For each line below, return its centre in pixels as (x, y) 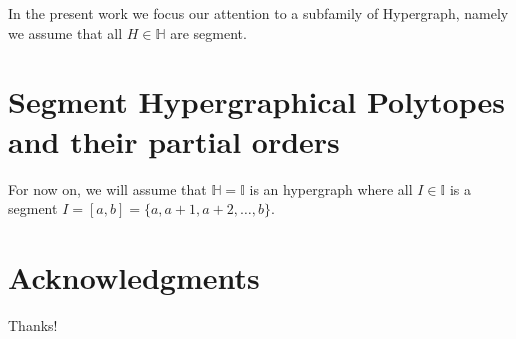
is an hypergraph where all (331, 188)
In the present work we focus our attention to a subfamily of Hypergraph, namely (258, 13)
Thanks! (33, 324)
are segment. (208, 32)
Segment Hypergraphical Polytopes (256, 101)
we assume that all (65, 32)
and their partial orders (174, 140)
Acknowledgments (134, 276)
